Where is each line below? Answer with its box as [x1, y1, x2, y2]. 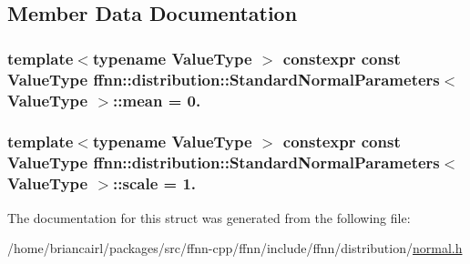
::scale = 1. [113, 172, 197, 195]
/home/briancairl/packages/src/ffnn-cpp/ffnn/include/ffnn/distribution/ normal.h [7, 239, 463, 258]
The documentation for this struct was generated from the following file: [7, 208, 411, 227]
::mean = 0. [113, 88, 201, 111]
